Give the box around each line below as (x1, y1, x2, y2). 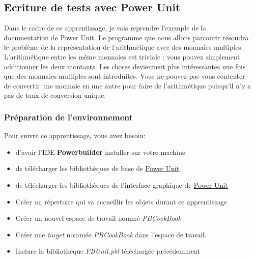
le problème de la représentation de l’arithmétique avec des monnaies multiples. (4, 42, 243, 52)
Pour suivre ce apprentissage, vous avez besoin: (4, 130, 146, 141)
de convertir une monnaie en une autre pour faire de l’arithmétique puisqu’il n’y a (4, 80, 251, 90)
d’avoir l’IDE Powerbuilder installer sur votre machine (15, 146, 185, 157)
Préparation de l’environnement (4, 111, 133, 123)
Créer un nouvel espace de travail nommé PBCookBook (15, 213, 181, 223)
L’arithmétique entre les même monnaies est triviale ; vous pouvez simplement (4, 51, 240, 61)
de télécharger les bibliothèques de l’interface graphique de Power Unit (15, 179, 228, 190)
